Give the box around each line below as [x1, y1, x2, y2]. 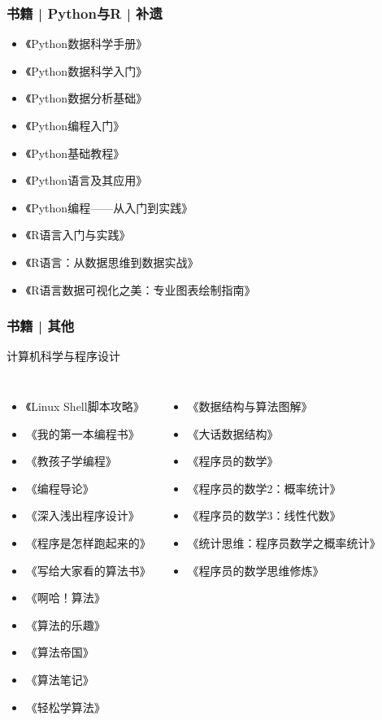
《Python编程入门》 [25, 117, 125, 133]
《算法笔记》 [25, 670, 94, 687]
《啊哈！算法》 [25, 589, 106, 606]
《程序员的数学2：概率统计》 [187, 479, 341, 496]
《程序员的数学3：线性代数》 [187, 507, 341, 524]
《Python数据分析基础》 [25, 89, 148, 107]
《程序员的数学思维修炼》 [187, 561, 324, 578]
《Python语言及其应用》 [25, 172, 148, 189]
